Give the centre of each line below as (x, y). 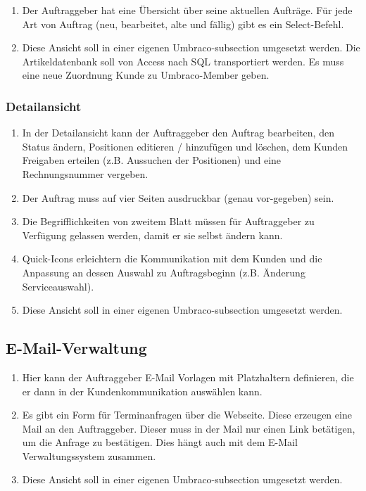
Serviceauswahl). (58, 286)
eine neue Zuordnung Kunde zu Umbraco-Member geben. (146, 75)
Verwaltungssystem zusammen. (89, 455)
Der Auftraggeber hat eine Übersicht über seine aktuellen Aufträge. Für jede (187, 10)
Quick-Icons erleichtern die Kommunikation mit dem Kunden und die (172, 259)
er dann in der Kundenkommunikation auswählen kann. (142, 391)
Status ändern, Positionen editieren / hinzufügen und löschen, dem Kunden (185, 146)
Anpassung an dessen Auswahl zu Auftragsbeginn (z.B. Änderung (164, 272)
